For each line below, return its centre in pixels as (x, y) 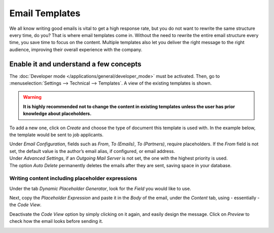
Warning (32, 97)
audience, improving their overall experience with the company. (76, 49)
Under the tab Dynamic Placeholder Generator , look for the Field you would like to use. (100, 188)
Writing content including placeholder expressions (73, 178)
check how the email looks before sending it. (56, 221)
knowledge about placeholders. (57, 113)
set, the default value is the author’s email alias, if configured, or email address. (92, 151)
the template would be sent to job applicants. (56, 135)
